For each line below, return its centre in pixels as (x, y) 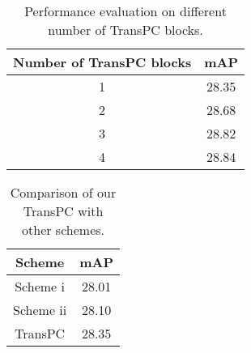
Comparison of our (63, 192)
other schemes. (63, 230)
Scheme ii (40, 310)
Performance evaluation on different (125, 11)
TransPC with (63, 211)
